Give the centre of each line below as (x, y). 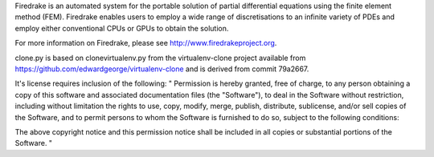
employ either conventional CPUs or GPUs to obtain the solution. (122, 28)
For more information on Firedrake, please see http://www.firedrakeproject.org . (146, 43)
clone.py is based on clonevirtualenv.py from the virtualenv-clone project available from (160, 58)
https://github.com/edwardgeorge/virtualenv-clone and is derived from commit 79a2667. (162, 69)
